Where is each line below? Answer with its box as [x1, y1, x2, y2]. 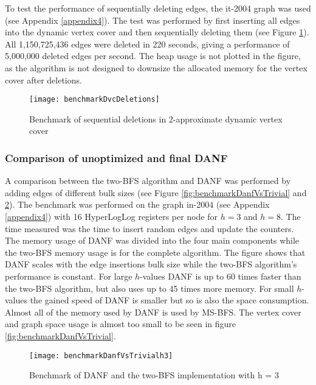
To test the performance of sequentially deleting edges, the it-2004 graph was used [5, 2, 311, 14]
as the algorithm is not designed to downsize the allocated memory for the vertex [5, 61, 307, 74]
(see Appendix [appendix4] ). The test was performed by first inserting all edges [5, 13, 300, 26]
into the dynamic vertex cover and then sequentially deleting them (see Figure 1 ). [5, 26, 309, 38]
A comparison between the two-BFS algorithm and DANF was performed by [5, 174, 291, 187]
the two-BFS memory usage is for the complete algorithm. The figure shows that [5, 245, 306, 258]
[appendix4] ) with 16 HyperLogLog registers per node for [5, 210, 218, 222]
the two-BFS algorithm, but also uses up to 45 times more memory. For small [5, 281, 294, 294]
